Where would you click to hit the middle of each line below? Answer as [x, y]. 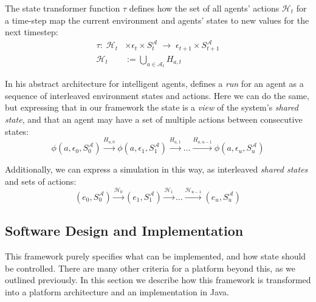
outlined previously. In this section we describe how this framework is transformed [158, 280]
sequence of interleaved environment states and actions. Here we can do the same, [157, 95]
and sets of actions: [41, 181]
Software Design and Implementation [124, 231]
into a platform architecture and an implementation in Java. [117, 291]
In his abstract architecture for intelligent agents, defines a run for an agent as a [154, 84]
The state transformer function [63, 8]
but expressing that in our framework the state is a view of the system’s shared [152, 107]
